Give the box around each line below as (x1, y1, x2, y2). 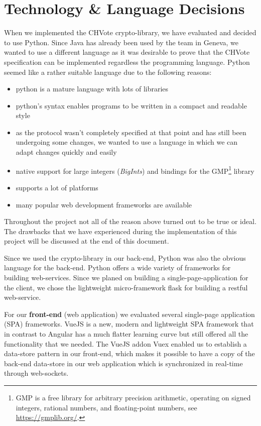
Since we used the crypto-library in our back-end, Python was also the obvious (4, 252, 246, 263)
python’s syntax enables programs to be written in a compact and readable (16, 100, 247, 111)
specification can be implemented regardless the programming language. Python (4, 56, 250, 67)
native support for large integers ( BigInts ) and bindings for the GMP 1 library (16, 164, 254, 176)
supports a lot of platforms (16, 182, 98, 192)
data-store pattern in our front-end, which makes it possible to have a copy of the (4, 348, 255, 359)
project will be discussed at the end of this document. (4, 236, 169, 246)
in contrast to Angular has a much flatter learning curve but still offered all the (4, 329, 248, 339)
